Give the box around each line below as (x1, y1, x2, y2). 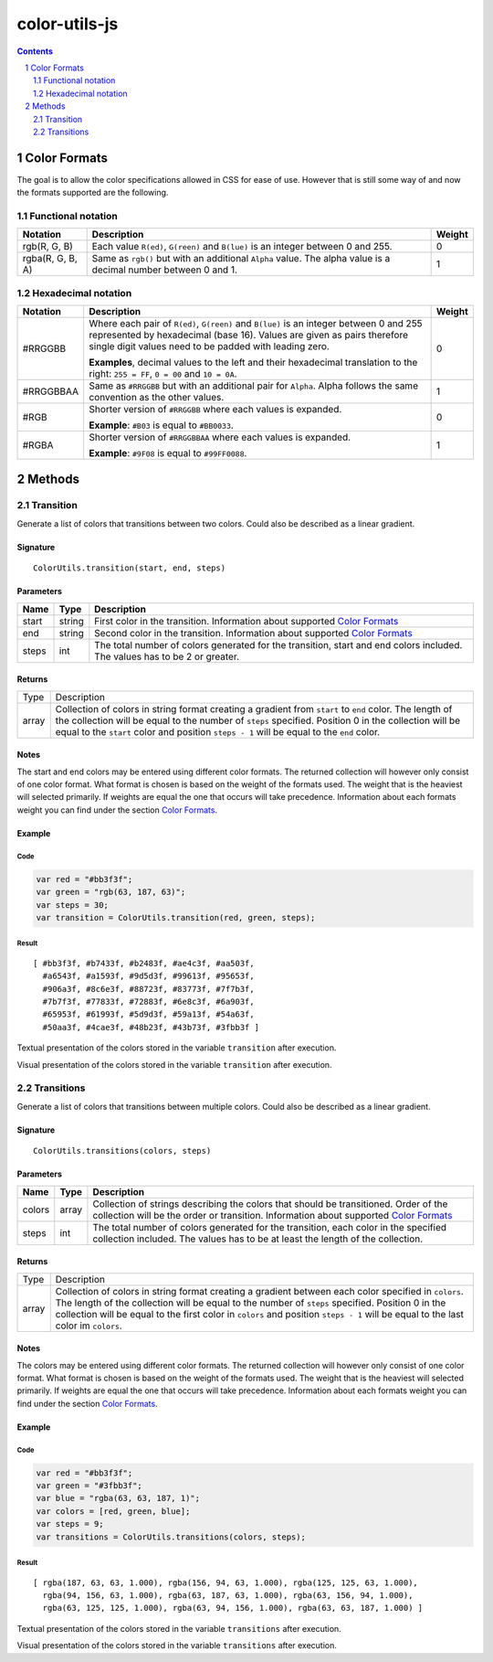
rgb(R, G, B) (22, 240, 73, 253)
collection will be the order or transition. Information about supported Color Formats (92, 1209, 453, 1221)
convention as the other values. (89, 391, 225, 404)
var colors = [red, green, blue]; (36, 1506, 191, 1517)
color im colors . (55, 1319, 122, 1332)
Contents (16, 46, 54, 57)
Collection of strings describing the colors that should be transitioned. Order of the (92, 1198, 448, 1210)
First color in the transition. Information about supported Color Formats (94, 614, 399, 627)
